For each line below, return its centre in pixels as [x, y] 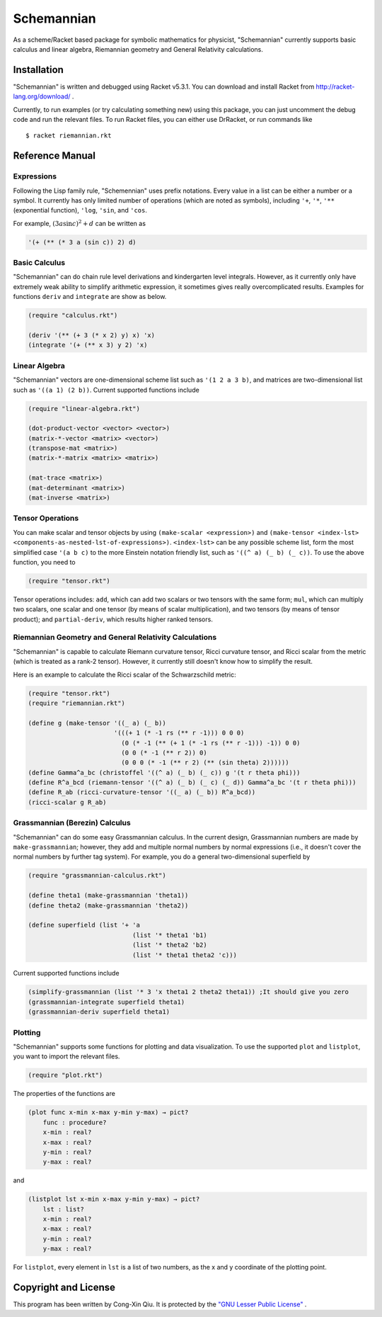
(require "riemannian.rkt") [76, 703]
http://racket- [335, 86]
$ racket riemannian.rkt [69, 136]
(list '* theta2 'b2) [170, 945]
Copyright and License [64, 1287]
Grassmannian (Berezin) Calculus [72, 823]
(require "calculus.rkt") [73, 316]
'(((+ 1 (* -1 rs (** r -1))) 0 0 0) [179, 733]
